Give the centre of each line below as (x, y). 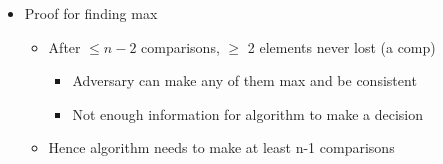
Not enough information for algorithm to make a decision (247, 113)
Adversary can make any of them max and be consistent (244, 80)
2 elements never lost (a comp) (341, 46)
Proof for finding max (91, 13)
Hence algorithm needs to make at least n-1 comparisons (221, 147)
